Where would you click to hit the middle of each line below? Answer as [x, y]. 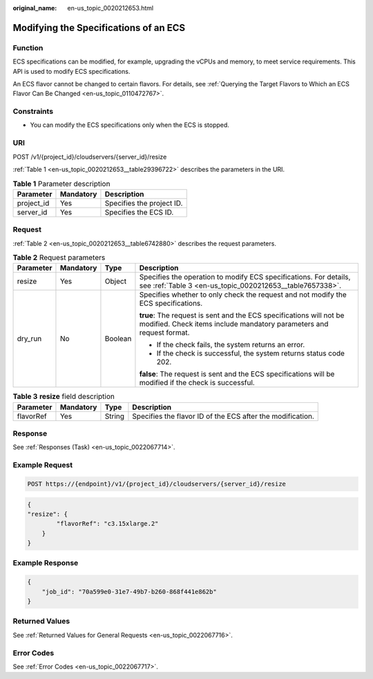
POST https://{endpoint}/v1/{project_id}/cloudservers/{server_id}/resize [157, 484]
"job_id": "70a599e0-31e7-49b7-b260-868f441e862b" [129, 591]
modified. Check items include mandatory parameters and [234, 324]
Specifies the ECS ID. [139, 212]
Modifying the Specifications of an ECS [99, 28]
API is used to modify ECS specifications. [71, 71]
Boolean [118, 339]
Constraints [33, 112]
